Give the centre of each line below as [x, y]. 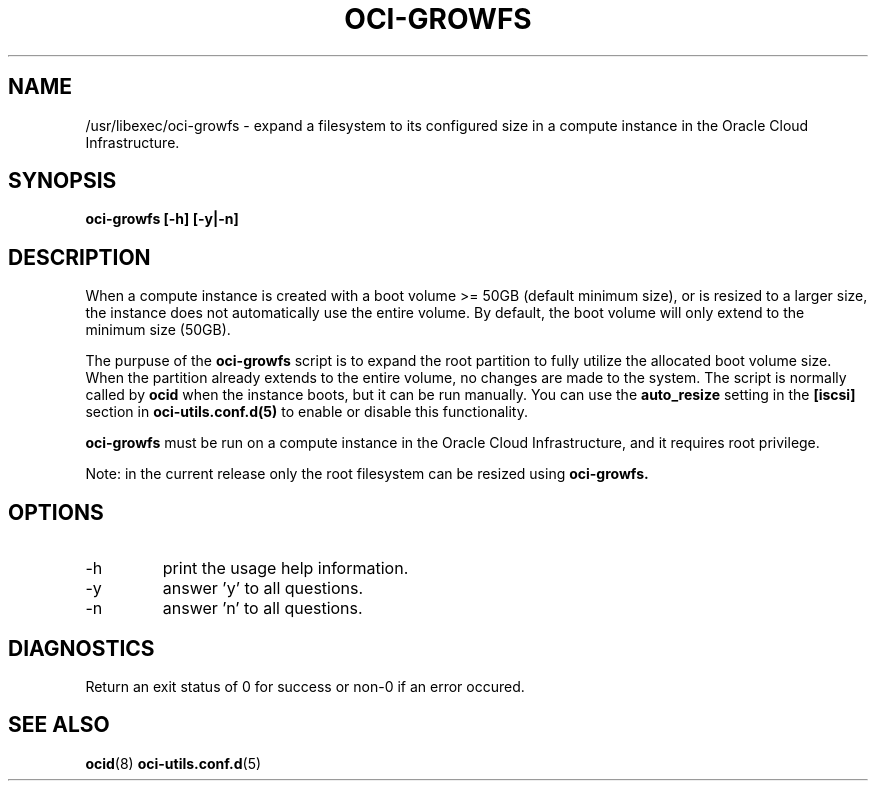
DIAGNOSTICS [81, 648]
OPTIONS [56, 512]
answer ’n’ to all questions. [262, 608]
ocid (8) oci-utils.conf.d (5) [173, 763]
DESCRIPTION [79, 257]
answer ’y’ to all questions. [263, 588]
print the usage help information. [285, 568]
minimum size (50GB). [158, 330]
